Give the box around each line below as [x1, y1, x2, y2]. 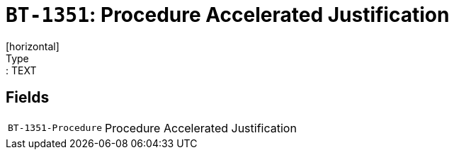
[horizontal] [6, 40, 59, 52]
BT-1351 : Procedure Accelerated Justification [6, 3, 450, 27]
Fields [6, 88, 50, 107]
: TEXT [6, 64, 37, 76]
